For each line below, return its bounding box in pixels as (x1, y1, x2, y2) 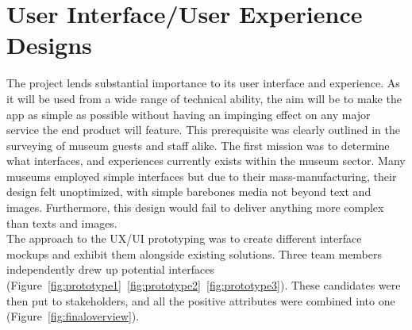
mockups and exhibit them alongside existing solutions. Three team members (6, 245, 383, 262)
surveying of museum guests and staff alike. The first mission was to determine (6, 136, 390, 153)
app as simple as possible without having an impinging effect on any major (6, 106, 371, 122)
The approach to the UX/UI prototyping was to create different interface (6, 230, 362, 247)
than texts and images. (6, 214, 117, 231)
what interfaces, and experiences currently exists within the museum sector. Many (6, 152, 406, 169)
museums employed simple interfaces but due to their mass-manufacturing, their (6, 167, 397, 184)
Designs (6, 29, 92, 61)
